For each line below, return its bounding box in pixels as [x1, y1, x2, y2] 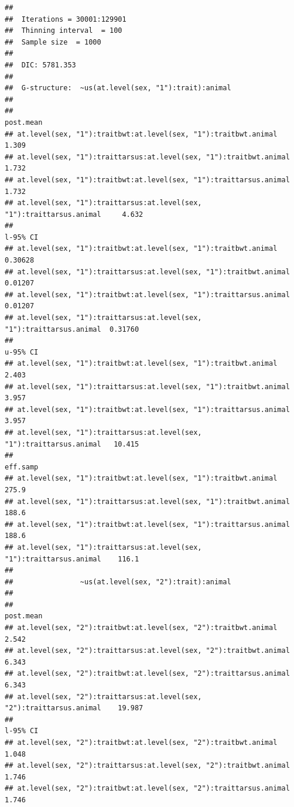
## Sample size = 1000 [5, 38, 101, 46]
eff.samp [5, 462, 39, 471]
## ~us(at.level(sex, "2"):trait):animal [5, 577, 231, 586]
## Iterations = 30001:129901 [5, 15, 127, 23]
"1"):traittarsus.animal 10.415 [5, 440, 139, 448]
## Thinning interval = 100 [5, 26, 122, 35]
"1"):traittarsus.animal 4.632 [5, 210, 143, 219]
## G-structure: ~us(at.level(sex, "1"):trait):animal [5, 84, 231, 93]
